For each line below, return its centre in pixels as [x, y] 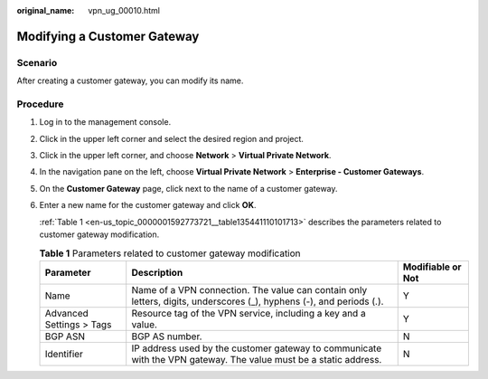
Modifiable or [432, 267]
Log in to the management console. [105, 122]
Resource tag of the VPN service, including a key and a [249, 313]
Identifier [64, 354]
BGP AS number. [167, 336]
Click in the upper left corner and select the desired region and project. [172, 138]
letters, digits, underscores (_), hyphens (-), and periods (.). [258, 301]
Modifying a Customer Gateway [108, 36]
